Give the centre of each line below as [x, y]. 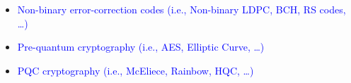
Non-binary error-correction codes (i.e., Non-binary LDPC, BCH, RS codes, [182, 9]
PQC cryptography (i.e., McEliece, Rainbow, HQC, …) [136, 70]
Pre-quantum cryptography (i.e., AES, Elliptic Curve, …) [141, 47]
